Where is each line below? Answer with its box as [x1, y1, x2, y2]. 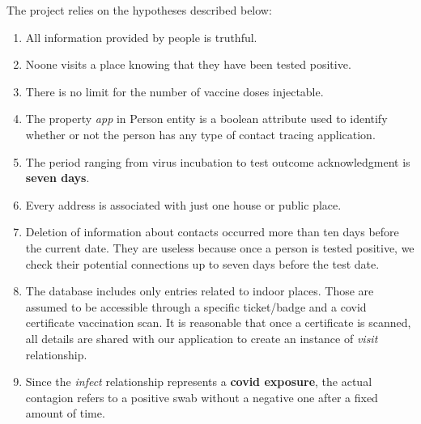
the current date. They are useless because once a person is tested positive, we [25, 239, 415, 256]
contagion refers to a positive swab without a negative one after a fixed [25, 388, 378, 405]
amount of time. [25, 405, 105, 422]
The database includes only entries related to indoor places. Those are [25, 282, 374, 299]
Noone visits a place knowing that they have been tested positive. [25, 56, 351, 73]
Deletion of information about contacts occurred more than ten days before [25, 223, 399, 240]
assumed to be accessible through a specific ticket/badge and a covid [25, 298, 367, 315]
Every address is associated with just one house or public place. [25, 196, 342, 213]
